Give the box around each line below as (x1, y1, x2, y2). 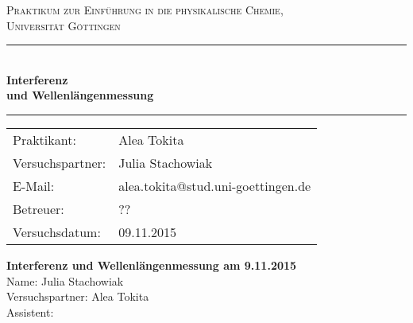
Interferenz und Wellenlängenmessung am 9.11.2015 (6, 256, 297, 273)
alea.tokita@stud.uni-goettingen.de (118, 176, 311, 195)
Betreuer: (13, 199, 64, 218)
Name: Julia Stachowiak (6, 272, 124, 289)
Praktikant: (13, 130, 76, 149)
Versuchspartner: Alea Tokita (6, 288, 149, 305)
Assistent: (6, 303, 54, 320)
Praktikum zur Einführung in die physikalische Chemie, (6, 2, 284, 18)
